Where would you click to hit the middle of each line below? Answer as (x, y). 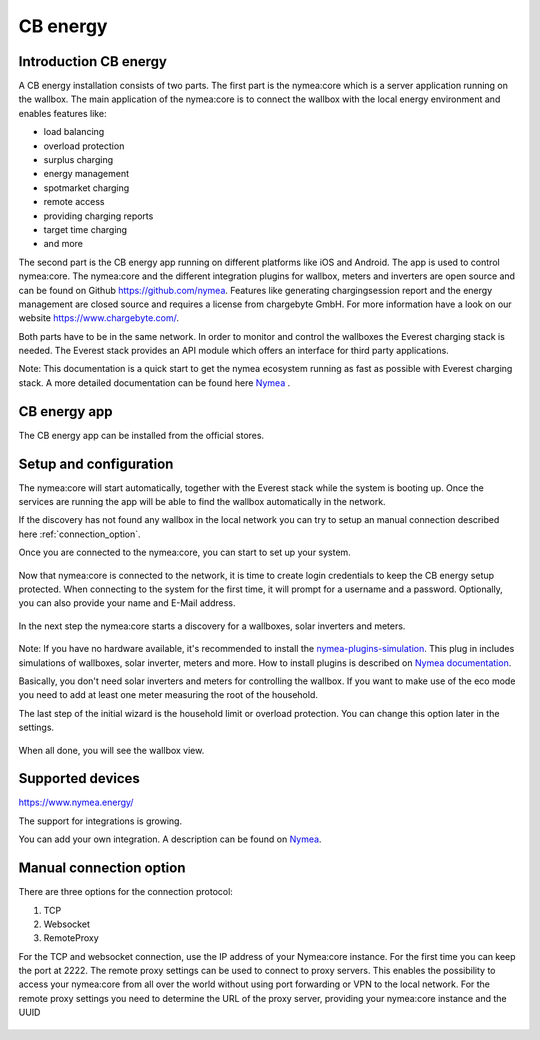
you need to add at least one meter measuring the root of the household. (168, 695)
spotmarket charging (86, 187)
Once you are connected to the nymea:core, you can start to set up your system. (185, 552)
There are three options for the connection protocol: (126, 892)
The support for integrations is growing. (100, 821)
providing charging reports (98, 216)
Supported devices (79, 778)
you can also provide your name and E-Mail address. (127, 603)
